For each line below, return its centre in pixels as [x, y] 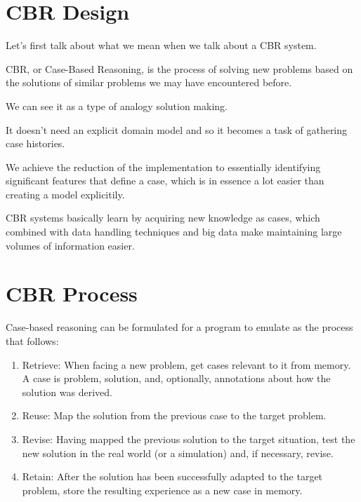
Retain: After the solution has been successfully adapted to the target [172, 476]
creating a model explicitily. [65, 194]
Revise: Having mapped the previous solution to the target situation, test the [189, 439]
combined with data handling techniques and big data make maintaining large [174, 232]
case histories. [35, 143]
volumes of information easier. [70, 245]
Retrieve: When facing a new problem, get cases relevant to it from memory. [186, 364]
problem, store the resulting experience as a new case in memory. [162, 490]
